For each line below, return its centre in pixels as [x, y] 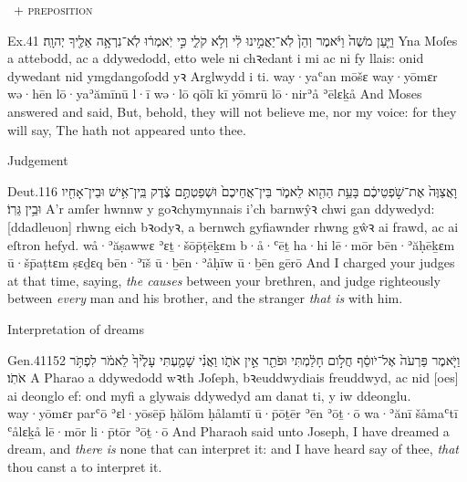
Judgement [38, 160]
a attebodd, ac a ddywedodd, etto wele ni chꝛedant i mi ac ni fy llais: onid [216, 58]
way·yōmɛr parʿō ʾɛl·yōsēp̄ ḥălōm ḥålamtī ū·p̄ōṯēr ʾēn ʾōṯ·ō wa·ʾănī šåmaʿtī [233, 413]
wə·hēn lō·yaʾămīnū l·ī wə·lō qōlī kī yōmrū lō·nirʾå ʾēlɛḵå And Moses [215, 94]
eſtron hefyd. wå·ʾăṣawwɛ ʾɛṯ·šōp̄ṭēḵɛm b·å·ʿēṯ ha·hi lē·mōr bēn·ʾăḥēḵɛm [231, 244]
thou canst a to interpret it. [85, 467]
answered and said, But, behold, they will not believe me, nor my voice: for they [232, 111]
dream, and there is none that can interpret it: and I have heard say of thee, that [233, 449]
